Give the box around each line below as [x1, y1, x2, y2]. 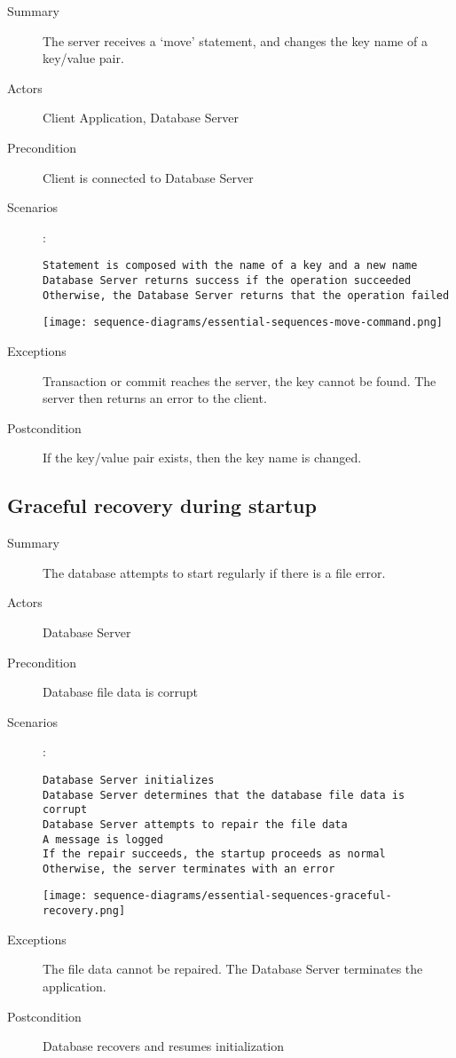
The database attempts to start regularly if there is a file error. [43, 563, 386, 581]
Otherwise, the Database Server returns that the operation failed [43, 288, 450, 302]
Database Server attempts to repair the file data [43, 817, 348, 831]
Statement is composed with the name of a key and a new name [43, 259, 418, 272]
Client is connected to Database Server [43, 168, 254, 186]
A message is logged [43, 833, 164, 846]
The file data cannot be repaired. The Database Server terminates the [43, 959, 423, 978]
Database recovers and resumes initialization [43, 1037, 285, 1055]
